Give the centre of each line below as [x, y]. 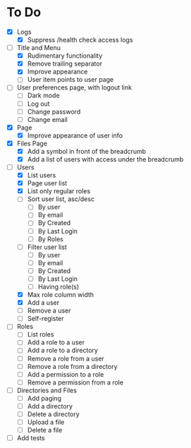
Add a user [43, 303]
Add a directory [50, 406]
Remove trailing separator [65, 63]
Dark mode [44, 95]
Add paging [44, 398]
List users [42, 175]
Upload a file [46, 422]
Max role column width [61, 295]
